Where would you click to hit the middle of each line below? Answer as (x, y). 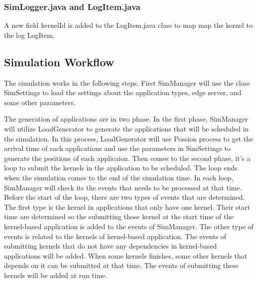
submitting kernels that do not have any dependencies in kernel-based (111, 246)
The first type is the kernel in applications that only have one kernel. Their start (127, 207)
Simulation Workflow (59, 62)
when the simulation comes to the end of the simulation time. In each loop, (119, 177)
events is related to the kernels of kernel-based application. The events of (115, 236)
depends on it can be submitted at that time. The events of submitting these (121, 265)
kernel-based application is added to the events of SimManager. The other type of (129, 226)
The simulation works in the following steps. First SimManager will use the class (127, 82)
